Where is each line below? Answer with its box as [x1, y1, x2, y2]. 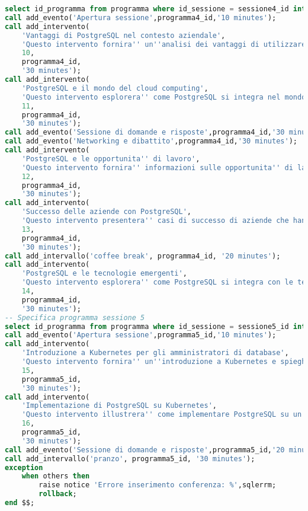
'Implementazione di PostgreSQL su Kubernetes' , [21, 401, 217, 410]
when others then [21, 472, 90, 481]
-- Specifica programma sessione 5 [5, 313, 145, 322]
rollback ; [38, 490, 77, 499]
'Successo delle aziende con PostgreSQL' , [21, 207, 192, 216]
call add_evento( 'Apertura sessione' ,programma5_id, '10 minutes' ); [5, 331, 277, 340]
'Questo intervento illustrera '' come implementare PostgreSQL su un [21, 410, 302, 419]
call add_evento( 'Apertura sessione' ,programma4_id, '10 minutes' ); [5, 13, 277, 22]
